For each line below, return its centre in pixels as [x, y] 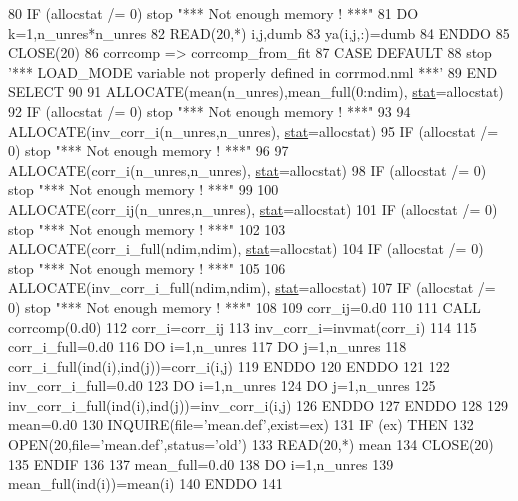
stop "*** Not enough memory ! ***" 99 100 [143, 189]
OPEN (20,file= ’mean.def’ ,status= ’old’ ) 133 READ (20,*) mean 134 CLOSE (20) [251, 444]
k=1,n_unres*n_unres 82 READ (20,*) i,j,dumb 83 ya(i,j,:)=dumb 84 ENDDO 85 [259, 32]
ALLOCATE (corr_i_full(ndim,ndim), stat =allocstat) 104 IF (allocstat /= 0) [246, 248]
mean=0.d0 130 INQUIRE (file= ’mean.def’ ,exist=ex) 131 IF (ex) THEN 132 [241, 424]
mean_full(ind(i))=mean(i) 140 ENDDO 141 [145, 483]
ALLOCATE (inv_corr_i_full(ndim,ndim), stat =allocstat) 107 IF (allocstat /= [252, 287]
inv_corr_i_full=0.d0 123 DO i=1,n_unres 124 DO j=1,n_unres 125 [222, 385]
